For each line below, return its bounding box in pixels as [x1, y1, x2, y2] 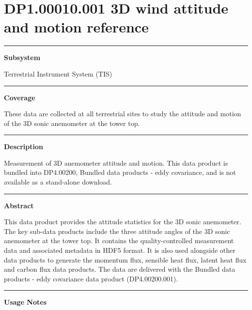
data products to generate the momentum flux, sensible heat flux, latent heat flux [4, 254, 247, 264]
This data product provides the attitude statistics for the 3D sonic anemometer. [4, 217, 241, 227]
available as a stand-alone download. [4, 177, 112, 187]
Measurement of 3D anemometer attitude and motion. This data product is [4, 157, 228, 168]
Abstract [4, 200, 34, 210]
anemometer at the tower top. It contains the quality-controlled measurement [4, 235, 234, 246]
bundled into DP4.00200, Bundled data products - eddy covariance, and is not [4, 167, 236, 177]
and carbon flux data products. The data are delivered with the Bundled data [4, 264, 236, 274]
